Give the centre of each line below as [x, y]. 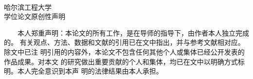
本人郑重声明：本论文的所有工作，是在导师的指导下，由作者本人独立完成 [133, 32]
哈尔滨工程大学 [28, 7]
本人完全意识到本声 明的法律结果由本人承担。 [90, 71]
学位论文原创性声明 [35, 16]
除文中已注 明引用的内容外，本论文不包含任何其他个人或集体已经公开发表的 [124, 51]
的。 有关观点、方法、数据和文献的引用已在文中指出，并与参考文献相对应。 [124, 42]
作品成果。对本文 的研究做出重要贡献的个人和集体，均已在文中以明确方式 [121, 61]
